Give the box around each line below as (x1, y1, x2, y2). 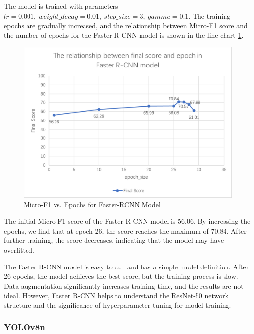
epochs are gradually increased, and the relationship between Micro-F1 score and (4, 20, 248, 31)
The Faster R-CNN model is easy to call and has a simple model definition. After (4, 261, 249, 271)
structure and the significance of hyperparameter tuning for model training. (4, 300, 231, 310)
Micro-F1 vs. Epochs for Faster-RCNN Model (24, 199, 161, 209)
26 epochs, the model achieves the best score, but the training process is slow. (4, 271, 238, 281)
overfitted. (4, 244, 34, 255)
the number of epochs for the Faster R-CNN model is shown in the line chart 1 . (4, 30, 244, 40)
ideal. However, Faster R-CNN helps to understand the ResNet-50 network (4, 290, 229, 301)
